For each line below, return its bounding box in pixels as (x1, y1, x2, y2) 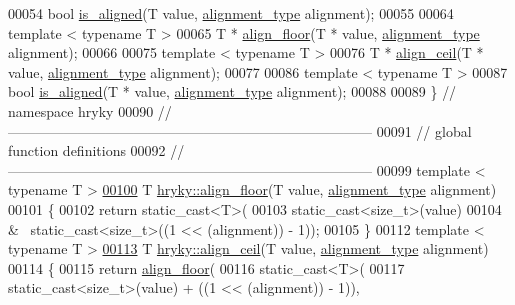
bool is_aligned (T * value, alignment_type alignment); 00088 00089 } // (8, 81, 457, 102)
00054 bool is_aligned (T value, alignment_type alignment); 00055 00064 (8, 3, 454, 23)
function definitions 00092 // (8, 140, 185, 161)
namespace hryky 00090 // (8, 100, 172, 121)
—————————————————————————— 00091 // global (8, 120, 472, 141)
